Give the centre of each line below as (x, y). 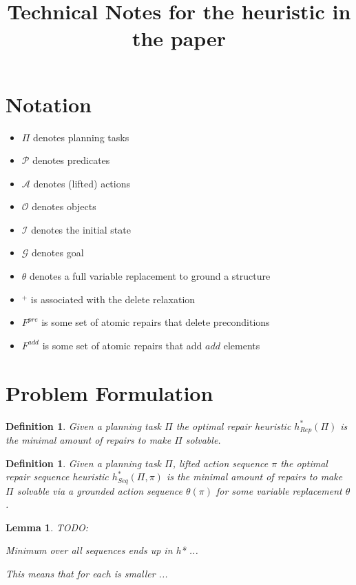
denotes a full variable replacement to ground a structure (150, 276)
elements (242, 345)
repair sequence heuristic (57, 476)
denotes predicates (71, 160)
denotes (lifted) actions (82, 183)
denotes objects (64, 206)
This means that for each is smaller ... (87, 574)
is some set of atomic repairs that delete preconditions (156, 322)
